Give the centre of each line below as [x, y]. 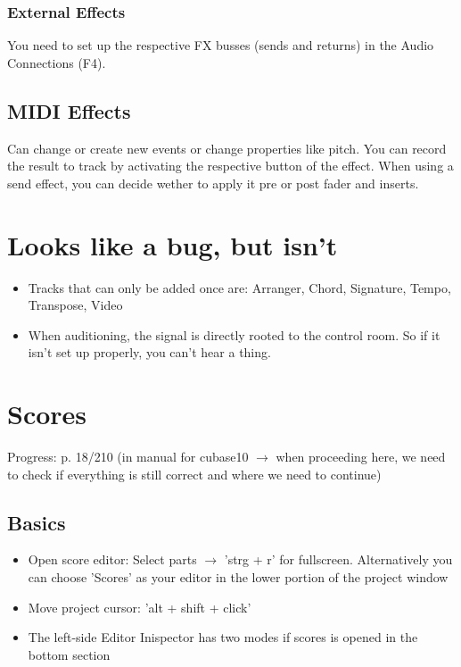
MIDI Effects [69, 110]
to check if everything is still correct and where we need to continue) [194, 474]
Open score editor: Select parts [112, 559]
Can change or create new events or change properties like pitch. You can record [227, 148]
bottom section [69, 654]
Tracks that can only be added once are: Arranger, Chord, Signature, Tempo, [239, 287]
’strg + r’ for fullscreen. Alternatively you [338, 559]
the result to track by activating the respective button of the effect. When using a [230, 166]
